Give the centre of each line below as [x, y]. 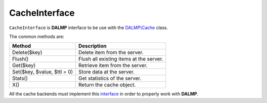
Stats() [20, 78]
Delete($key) [27, 53]
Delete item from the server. [111, 53]
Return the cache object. [107, 85]
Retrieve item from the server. [113, 66]
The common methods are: [37, 36]
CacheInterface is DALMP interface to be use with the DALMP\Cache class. [89, 28]
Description [92, 46]
